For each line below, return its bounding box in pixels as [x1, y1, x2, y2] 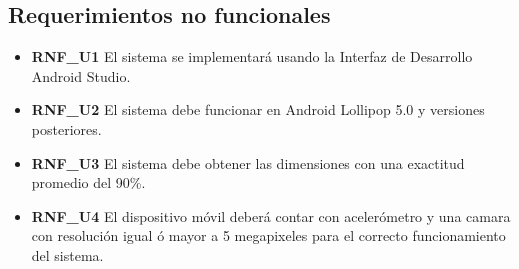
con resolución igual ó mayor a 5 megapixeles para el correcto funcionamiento [31, 225, 506, 246]
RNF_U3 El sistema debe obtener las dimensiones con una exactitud [31, 152, 465, 173]
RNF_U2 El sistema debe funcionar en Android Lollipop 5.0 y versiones [31, 99, 485, 120]
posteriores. [31, 118, 102, 139]
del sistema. [31, 244, 104, 265]
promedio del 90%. [31, 172, 146, 193]
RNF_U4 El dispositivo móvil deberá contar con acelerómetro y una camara [31, 205, 511, 226]
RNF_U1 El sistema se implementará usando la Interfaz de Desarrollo [31, 46, 473, 67]
